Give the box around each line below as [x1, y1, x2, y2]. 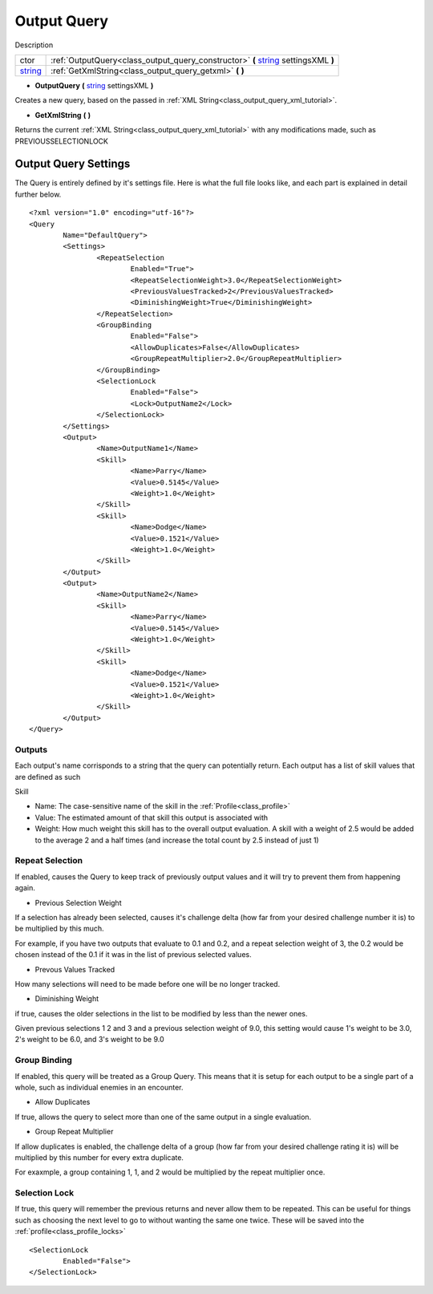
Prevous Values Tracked [34, 964, 115, 974]
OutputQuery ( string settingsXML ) [34, 80, 154, 90]
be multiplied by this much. [14, 923, 104, 934]
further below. [14, 189, 62, 199]
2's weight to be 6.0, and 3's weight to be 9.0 [14, 1035, 164, 1045]
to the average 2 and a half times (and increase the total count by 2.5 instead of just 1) [34, 835, 320, 845]
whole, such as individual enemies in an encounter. [14, 1083, 184, 1092]
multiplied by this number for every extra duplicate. [14, 1152, 184, 1162]
